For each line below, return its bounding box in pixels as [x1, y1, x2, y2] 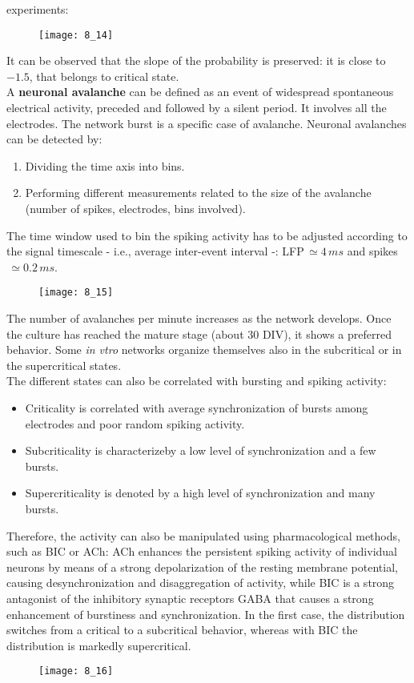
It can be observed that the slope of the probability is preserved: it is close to [6, 52, 386, 69]
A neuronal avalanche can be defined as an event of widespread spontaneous [6, 83, 394, 100]
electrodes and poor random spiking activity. [25, 415, 245, 432]
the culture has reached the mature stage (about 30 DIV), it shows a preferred [6, 325, 392, 342]
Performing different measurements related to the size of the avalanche [25, 184, 372, 201]
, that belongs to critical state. [29, 67, 179, 84]
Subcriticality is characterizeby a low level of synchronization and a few [25, 442, 376, 459]
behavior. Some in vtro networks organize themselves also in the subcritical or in [6, 341, 402, 358]
